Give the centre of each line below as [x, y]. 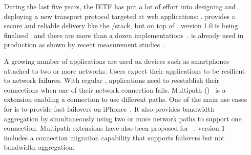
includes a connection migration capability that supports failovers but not [114, 137]
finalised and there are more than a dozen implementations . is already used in [124, 35]
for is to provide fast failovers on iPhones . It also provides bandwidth [109, 108]
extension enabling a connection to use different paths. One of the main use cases [125, 99]
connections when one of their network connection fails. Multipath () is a [115, 89]
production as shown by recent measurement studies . [85, 45]
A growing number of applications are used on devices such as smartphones [117, 61]
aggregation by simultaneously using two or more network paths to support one [123, 118]
